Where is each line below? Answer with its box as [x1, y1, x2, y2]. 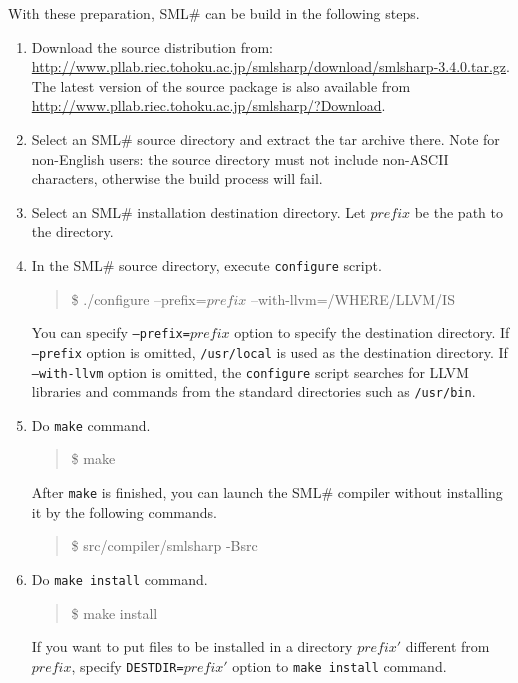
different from [405, 636, 490, 657]
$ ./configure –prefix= [71, 288, 207, 309]
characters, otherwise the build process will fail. [31, 168, 323, 189]
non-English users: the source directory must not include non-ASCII [31, 148, 449, 169]
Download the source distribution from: [31, 36, 274, 57]
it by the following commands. [31, 501, 217, 522]
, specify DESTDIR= [71, 655, 184, 676]
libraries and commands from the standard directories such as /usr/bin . [31, 381, 476, 402]
